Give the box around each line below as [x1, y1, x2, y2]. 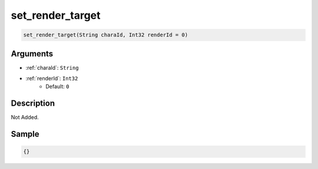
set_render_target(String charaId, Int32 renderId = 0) [23, 32, 188, 38]
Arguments [11, 49, 54, 59]
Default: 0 [45, 83, 69, 90]
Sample [11, 129, 39, 139]
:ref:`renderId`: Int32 [25, 75, 78, 82]
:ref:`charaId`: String [25, 64, 79, 71]
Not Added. [11, 114, 39, 121]
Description [11, 99, 55, 109]
